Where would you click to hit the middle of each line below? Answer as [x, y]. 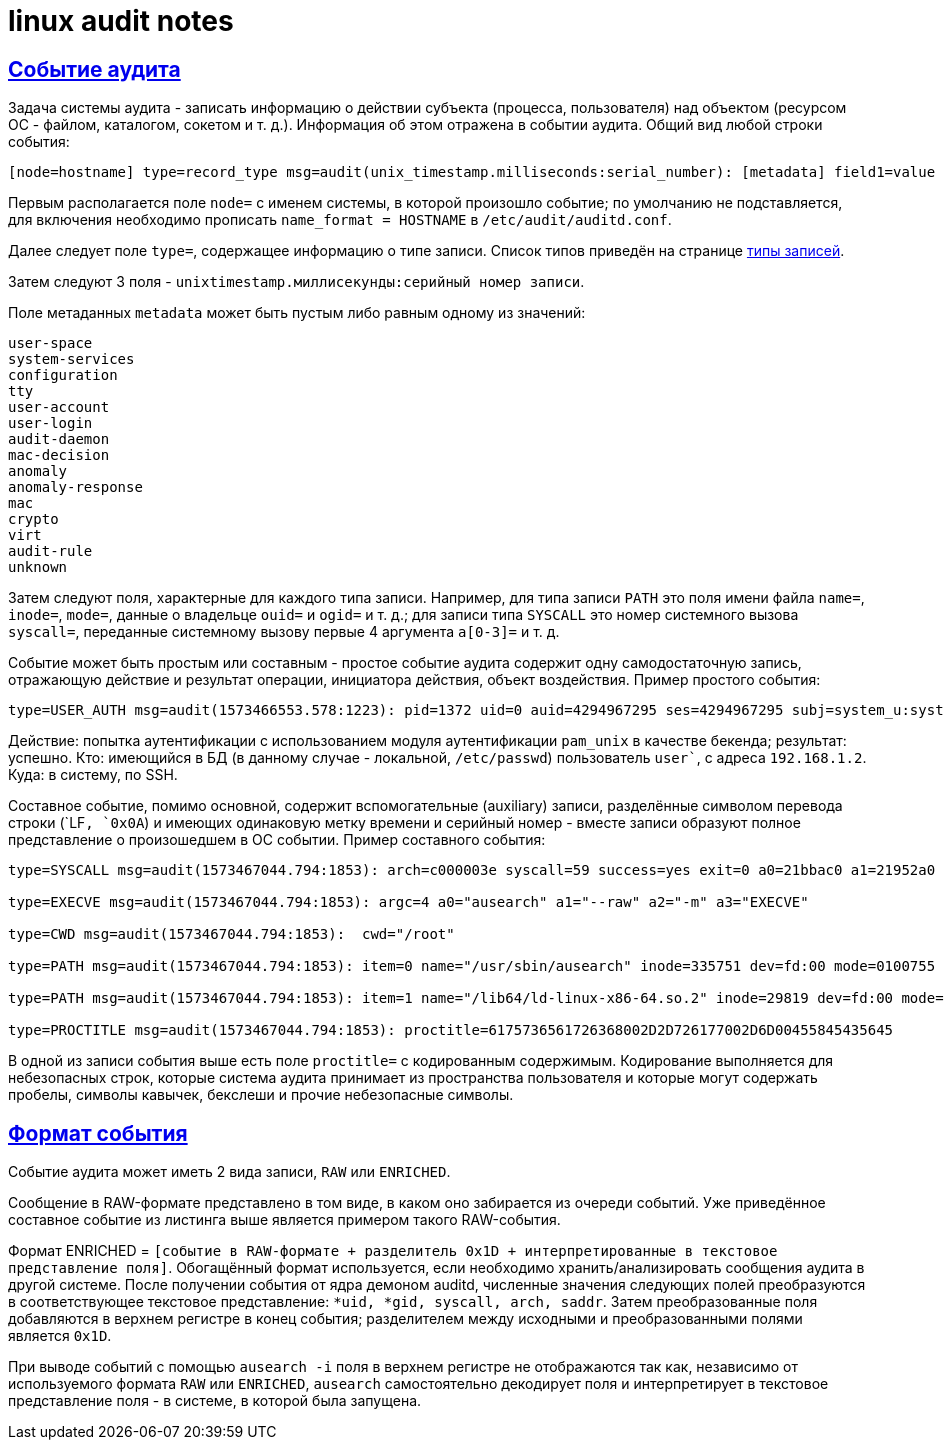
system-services [71, 359]
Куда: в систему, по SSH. [93, 775]
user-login [50, 423]
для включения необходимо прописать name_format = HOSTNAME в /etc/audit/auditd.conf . [340, 220]
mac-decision [59, 455]
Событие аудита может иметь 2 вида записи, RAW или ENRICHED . [229, 1172]
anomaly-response [75, 487]
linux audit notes [121, 21]
